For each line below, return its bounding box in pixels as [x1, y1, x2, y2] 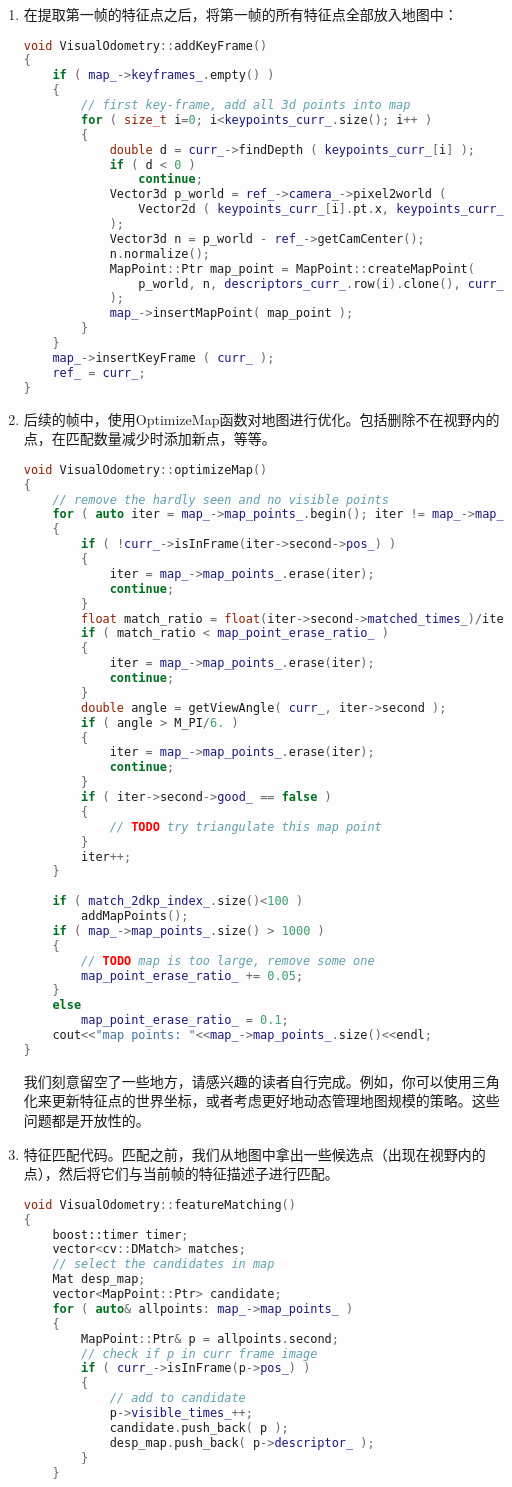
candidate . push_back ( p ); [109, 1420, 289, 1435]
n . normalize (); [109, 246, 210, 261]
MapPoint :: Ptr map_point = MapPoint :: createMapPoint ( [109, 261, 475, 276]
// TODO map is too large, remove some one [81, 953, 375, 968]
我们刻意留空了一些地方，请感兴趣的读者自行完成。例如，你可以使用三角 [23, 1070, 500, 1091]
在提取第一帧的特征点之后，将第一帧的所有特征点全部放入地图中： [23, 4, 458, 24]
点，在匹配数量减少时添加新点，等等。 [23, 428, 276, 449]
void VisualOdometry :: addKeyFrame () [23, 38, 268, 53]
